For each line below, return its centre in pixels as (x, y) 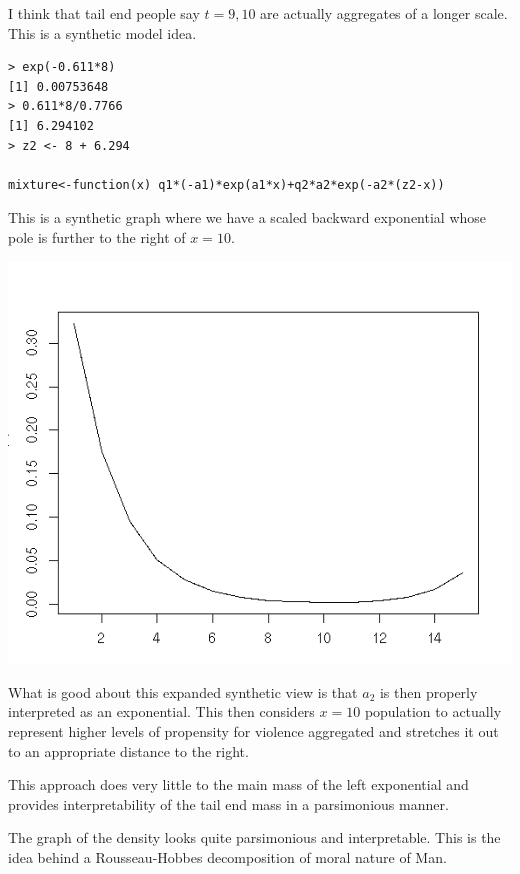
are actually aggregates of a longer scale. (384, 13)
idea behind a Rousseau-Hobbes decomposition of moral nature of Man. (227, 856)
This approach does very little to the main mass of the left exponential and (238, 784)
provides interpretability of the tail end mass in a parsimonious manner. (228, 803)
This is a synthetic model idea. (102, 32)
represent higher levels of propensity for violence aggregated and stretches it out (253, 730)
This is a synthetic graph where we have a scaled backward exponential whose (247, 217)
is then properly (428, 691)
